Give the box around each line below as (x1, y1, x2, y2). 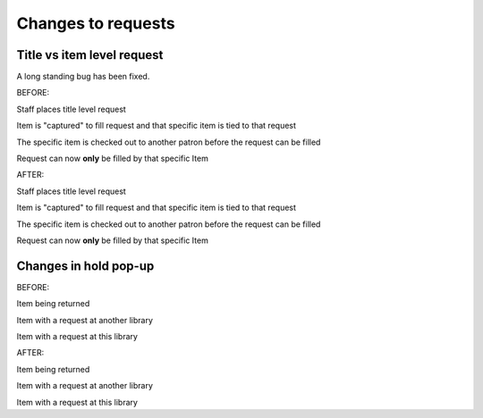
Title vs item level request (16, 47, 164, 63)
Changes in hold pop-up (16, 258, 155, 273)
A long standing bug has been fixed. (16, 71, 150, 82)
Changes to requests (16, 13, 175, 33)
